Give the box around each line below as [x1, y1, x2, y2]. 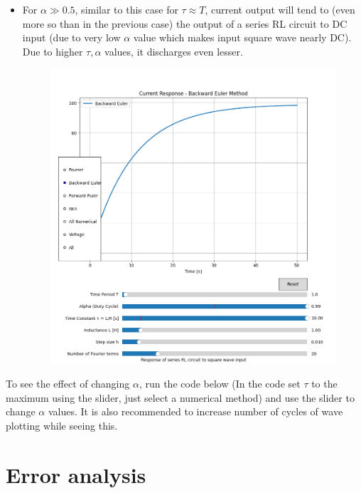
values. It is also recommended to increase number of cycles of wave [48, 404, 343, 419]
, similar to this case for [75, 2, 178, 16]
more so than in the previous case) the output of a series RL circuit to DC [22, 16, 347, 31]
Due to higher [22, 43, 83, 58]
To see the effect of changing [6, 376, 130, 391]
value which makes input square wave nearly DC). [133, 30, 352, 45]
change [6, 404, 36, 419]
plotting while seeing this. [6, 417, 118, 432]
